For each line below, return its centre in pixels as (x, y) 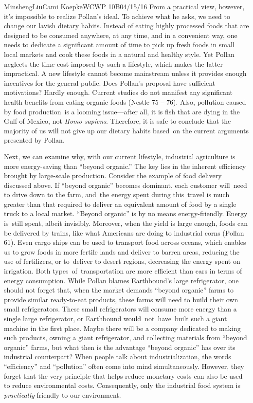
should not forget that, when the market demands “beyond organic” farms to (119, 290)
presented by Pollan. (34, 140)
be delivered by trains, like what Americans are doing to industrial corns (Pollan (124, 232)
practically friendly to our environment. (63, 394)
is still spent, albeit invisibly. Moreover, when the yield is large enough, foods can (126, 223)
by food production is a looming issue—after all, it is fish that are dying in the (122, 111)
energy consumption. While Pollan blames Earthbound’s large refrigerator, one (121, 280)
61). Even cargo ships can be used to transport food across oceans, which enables (125, 242)
